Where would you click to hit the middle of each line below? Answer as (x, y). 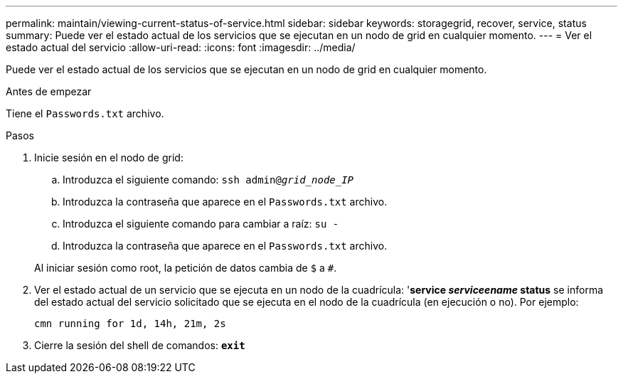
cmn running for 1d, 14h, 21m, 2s (130, 324)
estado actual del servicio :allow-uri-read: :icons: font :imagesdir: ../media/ (181, 47)
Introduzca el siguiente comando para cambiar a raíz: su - (201, 224)
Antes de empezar (49, 91)
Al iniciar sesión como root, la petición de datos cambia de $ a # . (186, 268)
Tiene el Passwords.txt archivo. (85, 113)
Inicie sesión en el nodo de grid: (109, 158)
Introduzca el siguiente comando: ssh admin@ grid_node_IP (208, 180)
